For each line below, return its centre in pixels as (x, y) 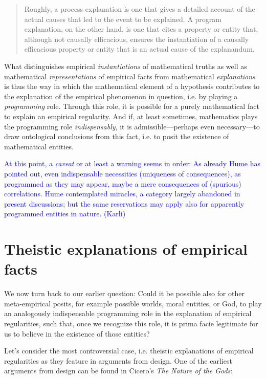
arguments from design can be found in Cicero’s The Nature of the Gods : (118, 371)
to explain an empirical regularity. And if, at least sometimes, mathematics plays (131, 116)
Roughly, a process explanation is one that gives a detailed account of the (140, 9)
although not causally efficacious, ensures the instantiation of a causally (137, 39)
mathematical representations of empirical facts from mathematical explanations (130, 76)
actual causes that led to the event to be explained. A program (123, 19)
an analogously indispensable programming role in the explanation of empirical (128, 313)
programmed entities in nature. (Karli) (65, 214)
